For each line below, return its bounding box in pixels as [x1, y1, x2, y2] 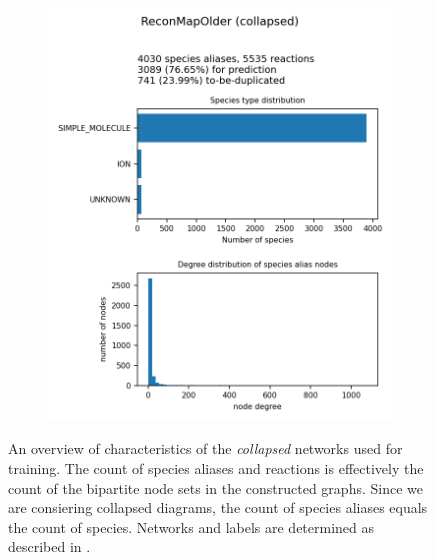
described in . [8, 536, 91, 557]
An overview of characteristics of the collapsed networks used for [8, 438, 403, 459]
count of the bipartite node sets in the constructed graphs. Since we [8, 477, 423, 498]
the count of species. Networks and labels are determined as [8, 516, 375, 537]
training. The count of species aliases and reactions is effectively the [8, 457, 424, 478]
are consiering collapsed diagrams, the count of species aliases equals [8, 497, 428, 518]
